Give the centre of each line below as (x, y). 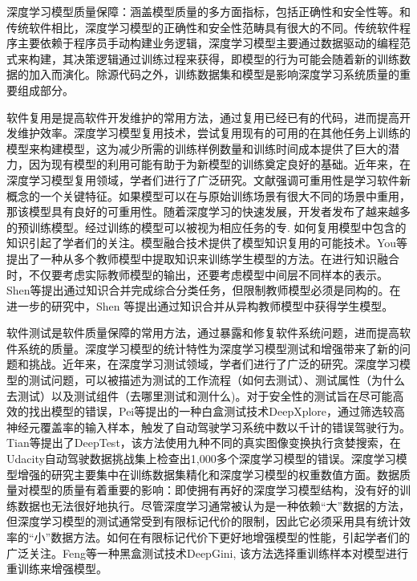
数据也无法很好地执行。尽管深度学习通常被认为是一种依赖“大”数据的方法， (214, 505)
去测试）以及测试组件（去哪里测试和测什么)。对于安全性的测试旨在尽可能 (200, 395)
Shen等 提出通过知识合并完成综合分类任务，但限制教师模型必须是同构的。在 (204, 290)
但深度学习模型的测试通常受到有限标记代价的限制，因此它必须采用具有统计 (203, 521)
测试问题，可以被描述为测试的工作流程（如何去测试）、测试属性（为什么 (217, 380)
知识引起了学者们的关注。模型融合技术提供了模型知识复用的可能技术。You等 (207, 243)
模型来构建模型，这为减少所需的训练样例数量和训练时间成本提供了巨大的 (197, 148)
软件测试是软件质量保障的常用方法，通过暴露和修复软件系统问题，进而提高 (203, 333)
